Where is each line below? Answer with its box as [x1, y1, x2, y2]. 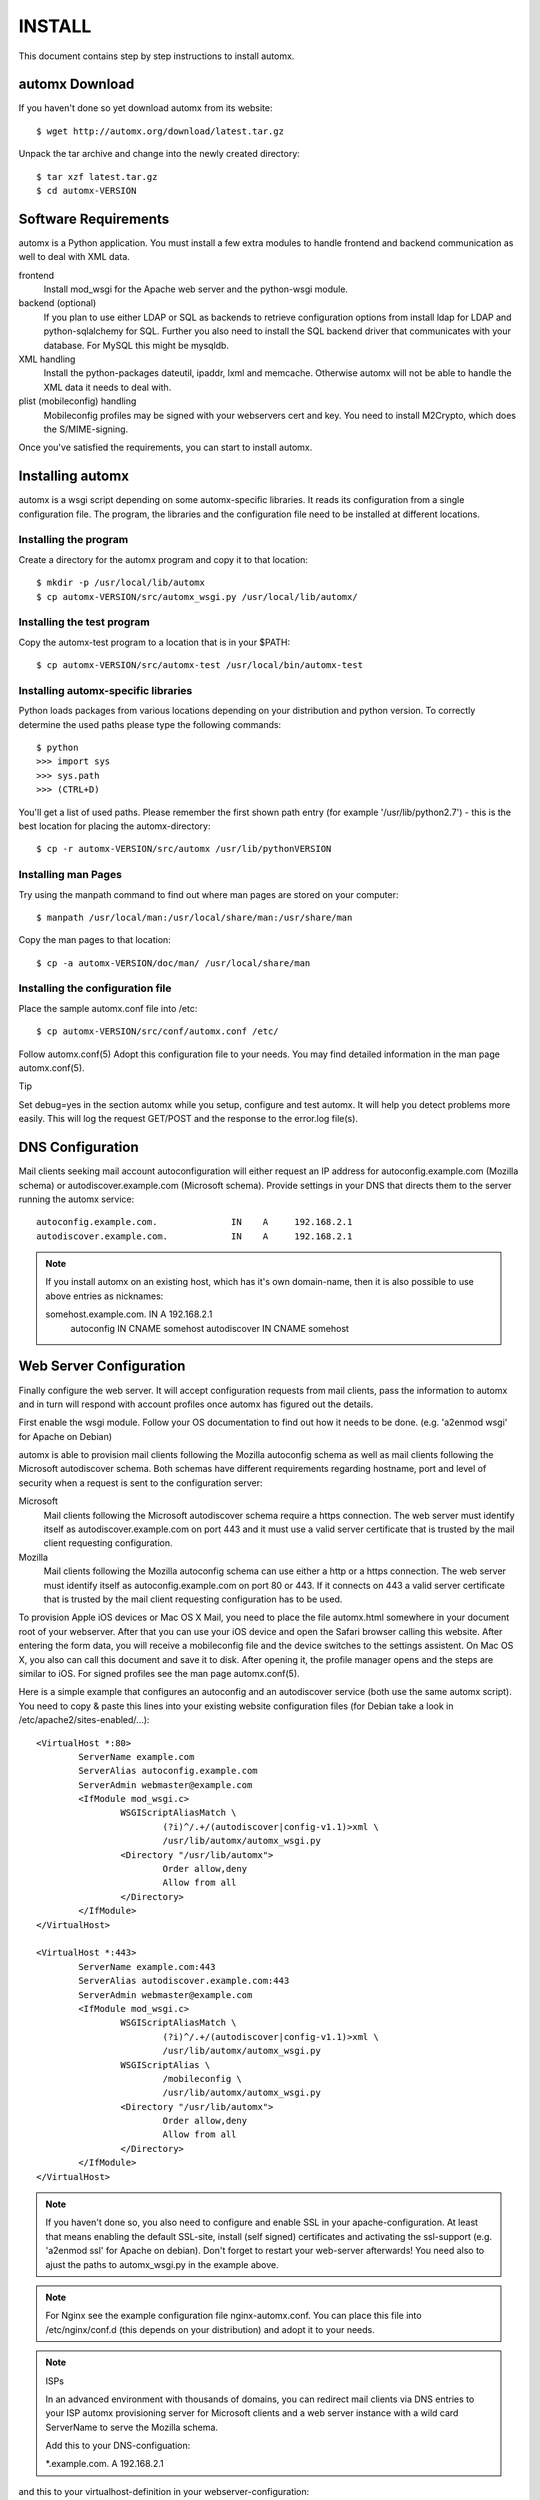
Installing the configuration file [18, 981, 172, 995]
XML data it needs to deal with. [43, 381, 172, 393]
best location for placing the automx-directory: [18, 820, 211, 832]
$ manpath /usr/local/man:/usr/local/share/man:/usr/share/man [36, 911, 353, 923]
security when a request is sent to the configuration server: [18, 1476, 264, 1489]
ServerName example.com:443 [78, 1961, 216, 1972]
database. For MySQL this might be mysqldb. [43, 339, 230, 351]
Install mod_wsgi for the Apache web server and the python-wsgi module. [43, 283, 349, 295]
